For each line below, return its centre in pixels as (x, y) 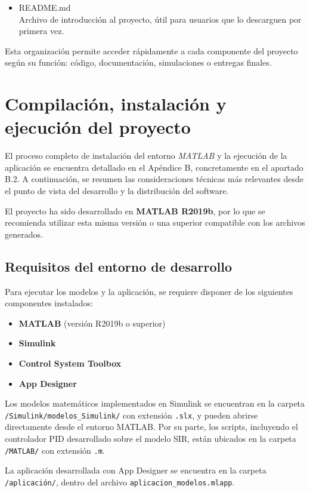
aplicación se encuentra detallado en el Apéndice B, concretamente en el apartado (154, 167)
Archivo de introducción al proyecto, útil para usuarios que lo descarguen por (160, 19)
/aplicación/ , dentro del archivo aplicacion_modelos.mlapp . (120, 482)
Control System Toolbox (70, 363)
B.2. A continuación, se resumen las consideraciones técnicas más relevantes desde (154, 179)
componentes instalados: (49, 303)
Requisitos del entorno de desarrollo (119, 266)
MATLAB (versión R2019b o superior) (92, 323)
